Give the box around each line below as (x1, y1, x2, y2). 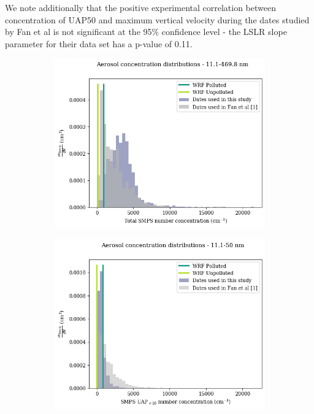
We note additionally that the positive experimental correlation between (5, 1, 276, 13)
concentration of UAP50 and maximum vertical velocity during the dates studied (5, 13, 310, 26)
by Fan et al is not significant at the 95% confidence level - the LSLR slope (5, 25, 287, 38)
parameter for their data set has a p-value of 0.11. (5, 37, 193, 50)
